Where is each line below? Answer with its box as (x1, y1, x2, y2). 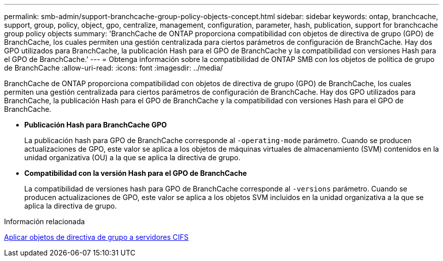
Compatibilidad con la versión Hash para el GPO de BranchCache (24, 169, 247, 177)
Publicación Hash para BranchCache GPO (24, 120, 167, 129)
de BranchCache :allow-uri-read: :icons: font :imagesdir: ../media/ (4, 63, 223, 72)
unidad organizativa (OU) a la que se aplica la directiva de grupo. (24, 153, 241, 162)
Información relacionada (4, 217, 85, 226)
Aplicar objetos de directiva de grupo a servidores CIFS (4, 233, 189, 241)
